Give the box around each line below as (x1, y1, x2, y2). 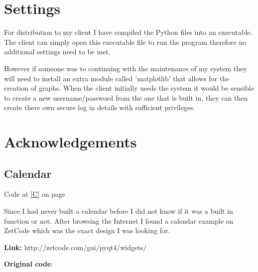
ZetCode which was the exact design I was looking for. (4, 225, 170, 236)
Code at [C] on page (4, 189, 66, 199)
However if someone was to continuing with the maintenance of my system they (4, 63, 247, 73)
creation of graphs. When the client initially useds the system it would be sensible (4, 83, 254, 93)
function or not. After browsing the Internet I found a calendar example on (4, 215, 234, 226)
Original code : (4, 259, 53, 269)
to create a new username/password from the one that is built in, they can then (4, 92, 248, 103)
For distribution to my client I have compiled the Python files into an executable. (4, 27, 253, 37)
